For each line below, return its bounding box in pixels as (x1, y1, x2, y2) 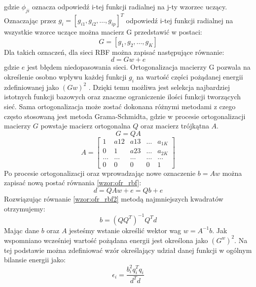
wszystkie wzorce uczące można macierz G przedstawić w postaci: (4, 27, 202, 37)
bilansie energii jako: (4, 254, 66, 265)
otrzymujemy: (4, 203, 45, 213)
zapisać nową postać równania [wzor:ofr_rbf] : (4, 177, 142, 188)
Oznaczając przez (4, 15, 56, 25)
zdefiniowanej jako (4, 82, 59, 92)
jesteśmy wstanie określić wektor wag (69, 225, 182, 235)
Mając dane (4, 225, 39, 235)
